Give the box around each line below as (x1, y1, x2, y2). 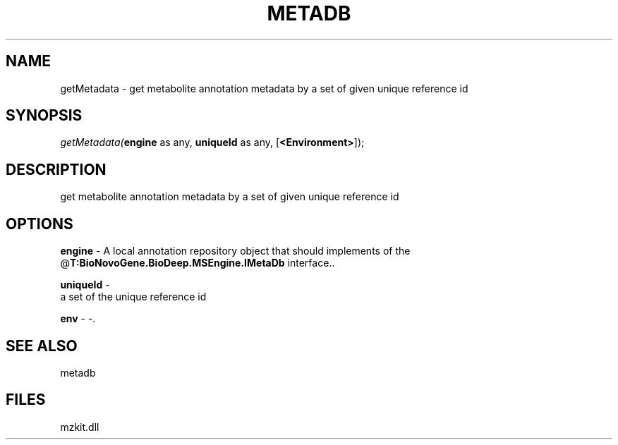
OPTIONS (6, 214, 73, 233)
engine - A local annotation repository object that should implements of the (60, 245, 411, 257)
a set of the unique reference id (60, 291, 207, 303)
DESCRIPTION (6, 160, 107, 178)
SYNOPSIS (6, 106, 83, 125)
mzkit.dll (60, 420, 99, 433)
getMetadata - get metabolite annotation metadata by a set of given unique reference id (60, 82, 468, 95)
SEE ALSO (6, 336, 78, 355)
